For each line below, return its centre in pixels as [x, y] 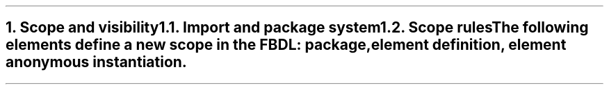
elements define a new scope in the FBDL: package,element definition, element [286, 45]
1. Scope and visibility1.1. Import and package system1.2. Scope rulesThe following [297, 28]
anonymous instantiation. [96, 62]
